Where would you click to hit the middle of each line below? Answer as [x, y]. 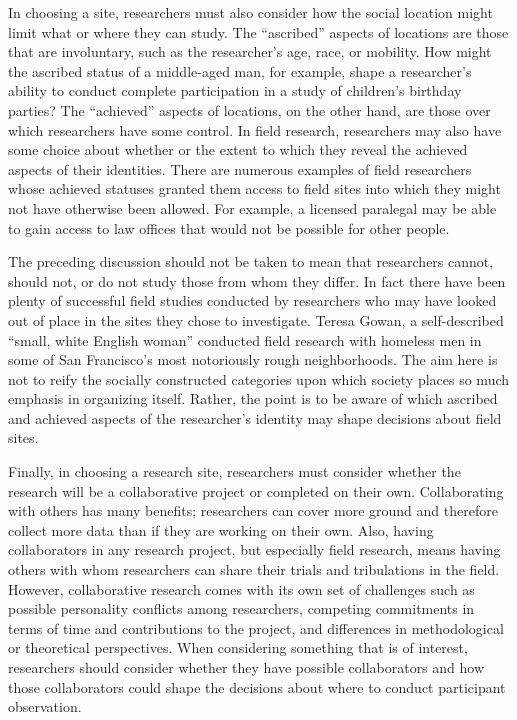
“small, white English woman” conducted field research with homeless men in [245, 339]
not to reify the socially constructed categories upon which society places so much [259, 378]
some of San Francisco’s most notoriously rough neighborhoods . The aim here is [253, 359]
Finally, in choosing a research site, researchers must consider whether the [234, 471]
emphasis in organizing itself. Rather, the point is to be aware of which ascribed [253, 398]
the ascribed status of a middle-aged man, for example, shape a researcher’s [240, 70]
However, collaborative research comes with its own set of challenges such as [241, 588]
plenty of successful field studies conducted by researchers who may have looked [252, 300]
